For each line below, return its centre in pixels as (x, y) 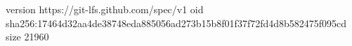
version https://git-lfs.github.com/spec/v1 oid (105, 9)
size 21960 (27, 37)
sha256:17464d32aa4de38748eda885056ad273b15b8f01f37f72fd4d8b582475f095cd (176, 23)
